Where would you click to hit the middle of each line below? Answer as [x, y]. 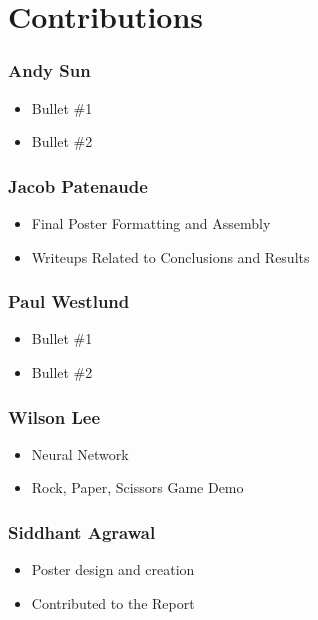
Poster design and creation [113, 569]
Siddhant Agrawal [82, 531]
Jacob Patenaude [78, 185]
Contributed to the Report [113, 602]
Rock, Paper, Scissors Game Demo [137, 487]
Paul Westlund [69, 301]
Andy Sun [49, 70]
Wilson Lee [54, 416]
